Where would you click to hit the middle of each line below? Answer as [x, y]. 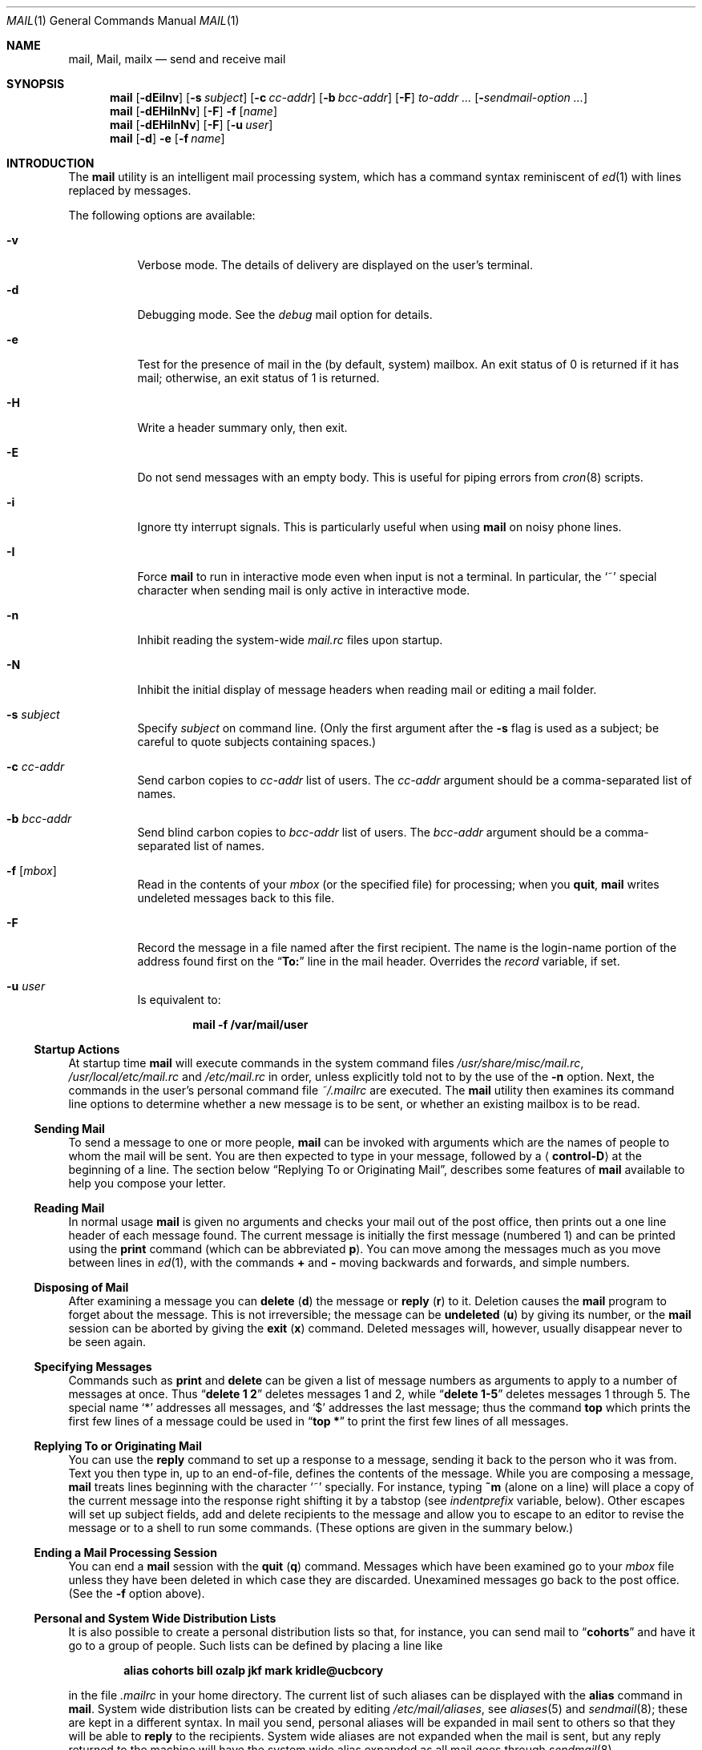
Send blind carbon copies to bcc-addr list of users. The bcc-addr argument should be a [369, 832]
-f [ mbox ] [32, 871]
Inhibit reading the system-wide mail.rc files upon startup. [290, 640]
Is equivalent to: [179, 1000]
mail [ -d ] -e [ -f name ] [167, 138]
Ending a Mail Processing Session [125, 1552]
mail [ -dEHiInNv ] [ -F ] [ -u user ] [192, 125]
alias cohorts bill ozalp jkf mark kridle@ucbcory [254, 1670]
